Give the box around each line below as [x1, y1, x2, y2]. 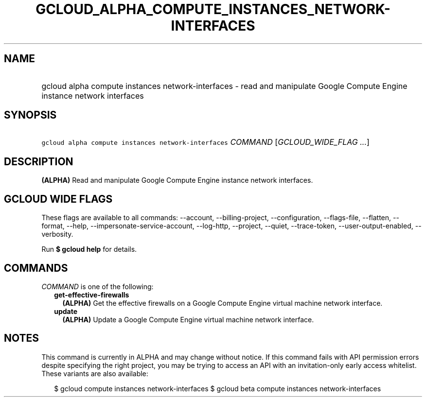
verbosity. [41, 230, 73, 239]
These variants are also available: [41, 369, 148, 378]
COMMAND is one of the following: [41, 282, 154, 291]
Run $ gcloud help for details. [41, 245, 137, 254]
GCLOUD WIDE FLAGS [4, 192, 113, 205]
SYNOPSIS [4, 109, 57, 122]
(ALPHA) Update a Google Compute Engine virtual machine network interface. [62, 315, 314, 324]
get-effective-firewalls [54, 290, 129, 299]
